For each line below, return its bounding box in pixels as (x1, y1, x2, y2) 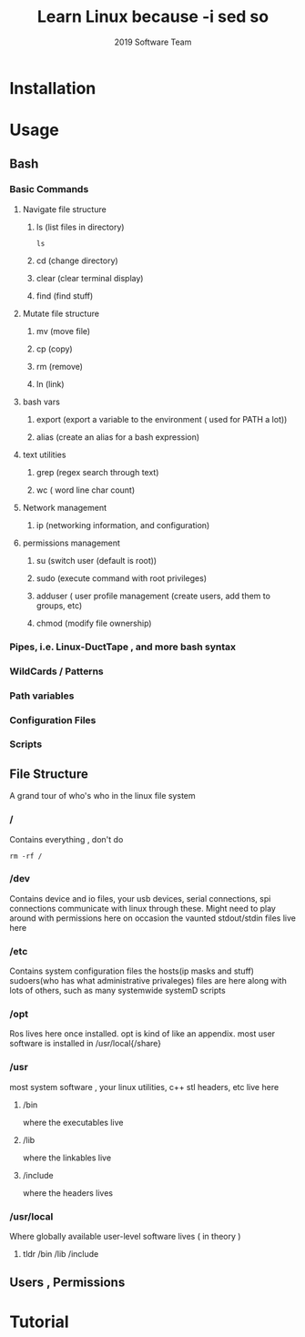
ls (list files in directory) (36, 221, 125, 232)
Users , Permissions (9, 1275, 126, 1291)
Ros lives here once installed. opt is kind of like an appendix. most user (9, 1028, 276, 1039)
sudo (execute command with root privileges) (36, 572, 208, 584)
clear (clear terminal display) (36, 272, 144, 283)
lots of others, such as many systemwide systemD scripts (9, 985, 226, 996)
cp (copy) (36, 343, 73, 354)
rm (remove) (36, 361, 84, 372)
